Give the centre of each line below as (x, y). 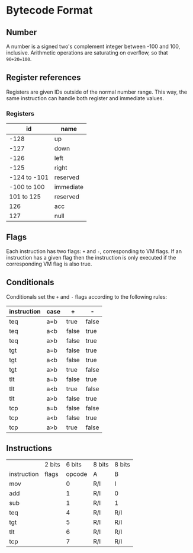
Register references (44, 78)
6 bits (74, 464)
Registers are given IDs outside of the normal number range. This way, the (97, 92)
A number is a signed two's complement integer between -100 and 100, (93, 46)
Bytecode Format (49, 10)
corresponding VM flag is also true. (49, 264)
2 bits (52, 464)
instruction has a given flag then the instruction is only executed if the (91, 257)
